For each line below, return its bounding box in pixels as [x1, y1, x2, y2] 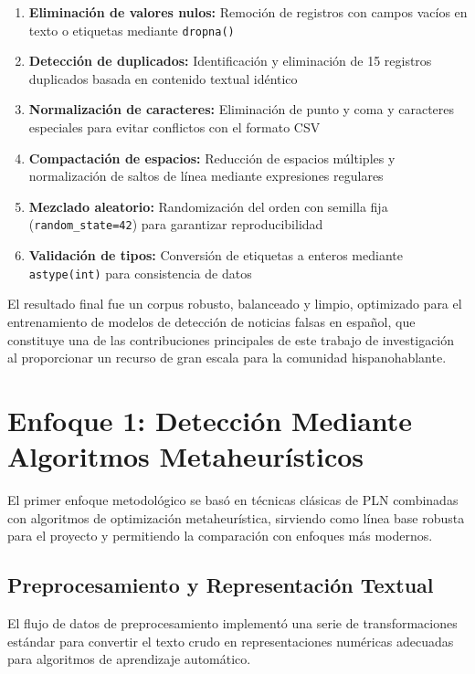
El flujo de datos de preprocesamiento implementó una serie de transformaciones [7, 613, 458, 632]
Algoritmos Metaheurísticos [7, 437, 364, 475]
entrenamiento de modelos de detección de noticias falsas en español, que [7, 311, 416, 331]
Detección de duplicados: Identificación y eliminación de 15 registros [28, 51, 432, 70]
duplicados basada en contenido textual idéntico [28, 68, 298, 88]
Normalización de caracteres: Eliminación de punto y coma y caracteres [28, 100, 455, 119]
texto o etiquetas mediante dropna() [28, 20, 235, 39]
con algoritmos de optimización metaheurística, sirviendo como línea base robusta [7, 508, 465, 527]
